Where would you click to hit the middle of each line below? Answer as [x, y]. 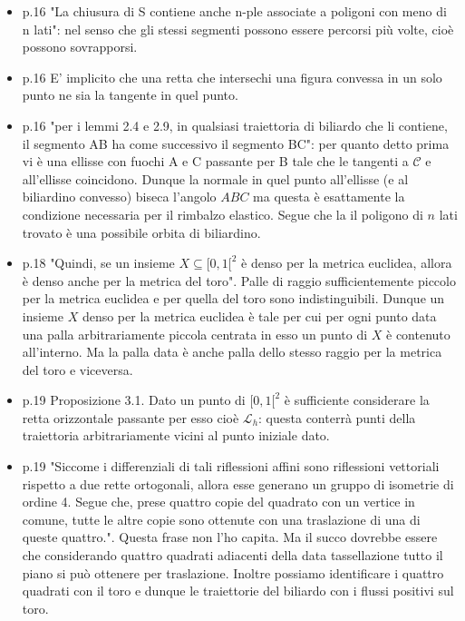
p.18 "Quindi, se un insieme [98, 263]
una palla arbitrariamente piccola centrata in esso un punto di [195, 334]
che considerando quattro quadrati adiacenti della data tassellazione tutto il [232, 555]
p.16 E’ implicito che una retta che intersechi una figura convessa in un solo [232, 77]
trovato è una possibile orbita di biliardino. [141, 232]
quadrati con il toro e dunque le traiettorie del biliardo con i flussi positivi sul [238, 591]
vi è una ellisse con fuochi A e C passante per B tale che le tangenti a [215, 161]
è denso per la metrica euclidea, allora [347, 263]
